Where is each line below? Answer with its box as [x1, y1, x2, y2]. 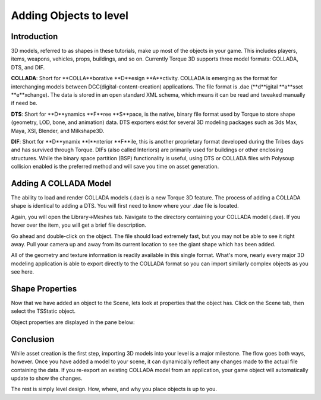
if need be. [11, 100, 38, 107]
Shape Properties [11, 284, 77, 294]
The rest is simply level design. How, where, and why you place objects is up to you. [11, 386, 217, 393]
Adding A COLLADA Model [11, 178, 112, 188]
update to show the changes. [11, 374, 83, 382]
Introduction [11, 31, 58, 42]
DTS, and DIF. [11, 64, 45, 71]
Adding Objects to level [11, 9, 129, 22]
